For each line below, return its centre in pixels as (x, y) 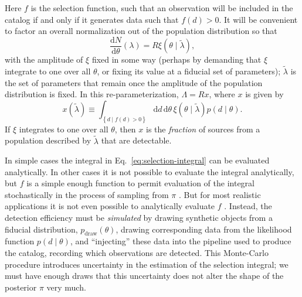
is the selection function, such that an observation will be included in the (162, 8)
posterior (21, 287)
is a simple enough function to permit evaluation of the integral (140, 183)
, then (125, 129)
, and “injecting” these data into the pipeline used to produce (181, 241)
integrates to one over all (64, 129)
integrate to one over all (48, 71)
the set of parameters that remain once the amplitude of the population (134, 82)
